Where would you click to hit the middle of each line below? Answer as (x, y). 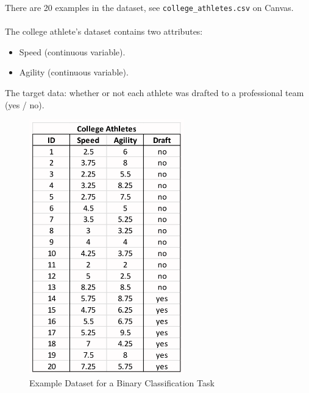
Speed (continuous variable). (72, 51)
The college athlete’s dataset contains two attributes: (104, 31)
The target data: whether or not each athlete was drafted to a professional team (154, 93)
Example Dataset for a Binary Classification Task (122, 382)
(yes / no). (25, 104)
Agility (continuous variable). (74, 72)
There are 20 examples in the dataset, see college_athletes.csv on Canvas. (149, 7)
